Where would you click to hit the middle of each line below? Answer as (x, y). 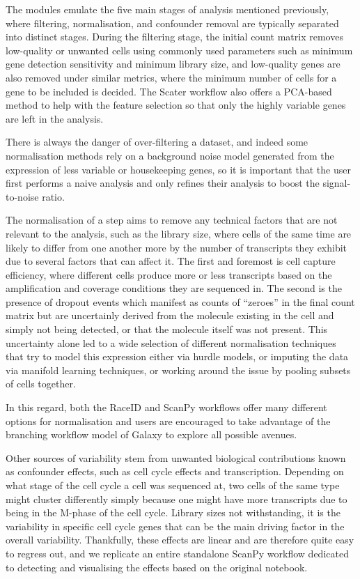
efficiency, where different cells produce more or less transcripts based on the (169, 274)
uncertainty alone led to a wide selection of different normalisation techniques (171, 342)
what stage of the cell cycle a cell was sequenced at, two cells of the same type (173, 485)
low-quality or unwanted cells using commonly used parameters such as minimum (179, 50)
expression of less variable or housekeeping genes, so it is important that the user (178, 169)
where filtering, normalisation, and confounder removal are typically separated (172, 23)
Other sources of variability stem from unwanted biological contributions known (176, 457)
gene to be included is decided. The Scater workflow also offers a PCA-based (169, 91)
